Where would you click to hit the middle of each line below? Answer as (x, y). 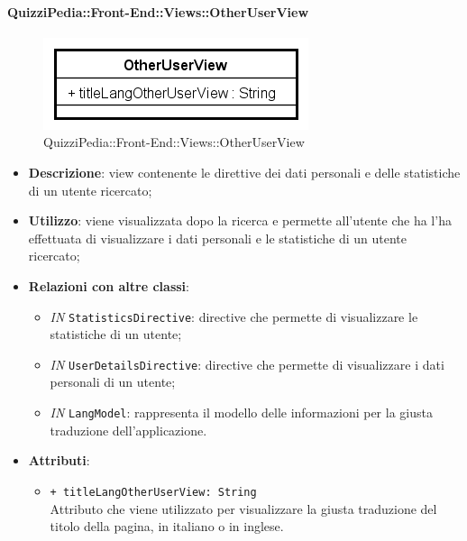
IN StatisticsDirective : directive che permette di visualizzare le (234, 316)
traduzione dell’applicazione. (128, 430)
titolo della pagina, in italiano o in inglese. (167, 526)
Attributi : (59, 460)
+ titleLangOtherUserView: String (153, 492)
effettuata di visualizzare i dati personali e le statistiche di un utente (217, 238)
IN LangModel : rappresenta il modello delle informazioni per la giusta (241, 413)
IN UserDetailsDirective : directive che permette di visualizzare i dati (247, 364)
